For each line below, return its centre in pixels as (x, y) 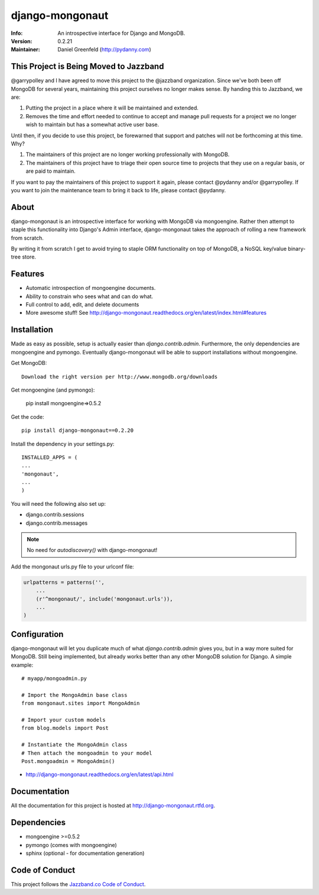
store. (29, 257)
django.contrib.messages (57, 523)
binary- (297, 249)
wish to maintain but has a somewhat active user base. (92, 125)
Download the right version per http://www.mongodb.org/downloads (120, 377)
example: (22, 665)
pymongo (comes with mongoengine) (71, 845)
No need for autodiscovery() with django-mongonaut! (92, 550)
